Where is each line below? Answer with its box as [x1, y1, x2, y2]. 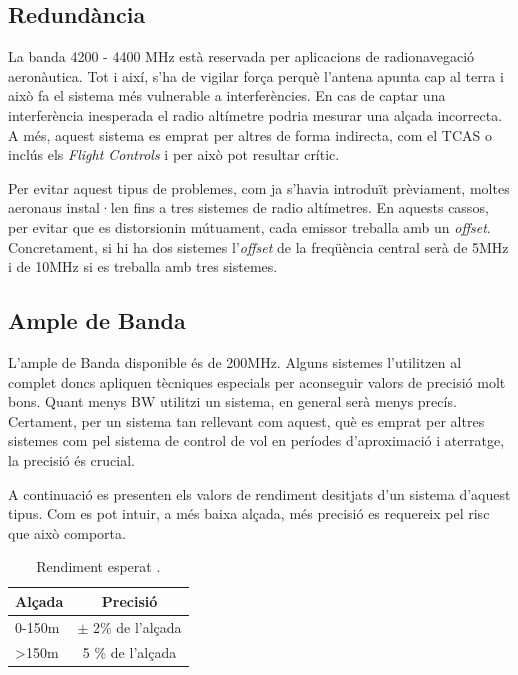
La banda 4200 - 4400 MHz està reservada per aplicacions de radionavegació [8, 46, 475, 67]
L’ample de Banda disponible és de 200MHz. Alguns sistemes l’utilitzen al [8, 351, 462, 372]
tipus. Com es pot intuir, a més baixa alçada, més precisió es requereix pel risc [8, 503, 490, 524]
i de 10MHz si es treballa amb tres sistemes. [8, 256, 278, 277]
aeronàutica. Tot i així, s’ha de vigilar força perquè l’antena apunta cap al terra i [8, 65, 504, 86]
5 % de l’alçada [82, 641, 177, 662]
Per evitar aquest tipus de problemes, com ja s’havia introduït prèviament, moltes [8, 177, 510, 198]
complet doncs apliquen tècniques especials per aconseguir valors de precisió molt [8, 371, 506, 392]
